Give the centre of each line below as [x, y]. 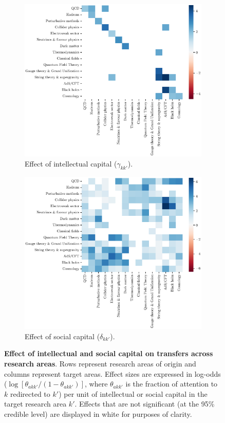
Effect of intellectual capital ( [71, 163]
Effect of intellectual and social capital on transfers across [109, 353]
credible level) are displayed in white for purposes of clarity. [98, 414]
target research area [35, 404]
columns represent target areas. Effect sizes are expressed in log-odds [113, 373]
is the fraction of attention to [172, 384]
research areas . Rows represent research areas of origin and [100, 364]
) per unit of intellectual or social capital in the [133, 393]
